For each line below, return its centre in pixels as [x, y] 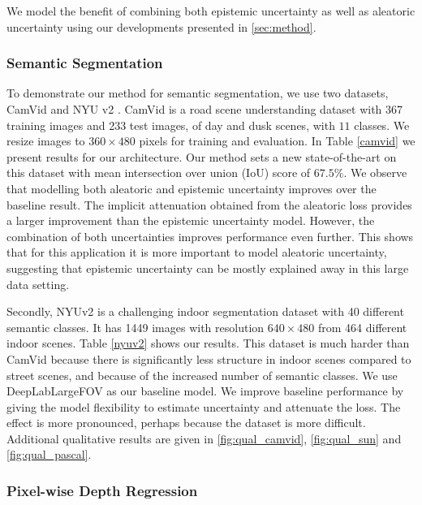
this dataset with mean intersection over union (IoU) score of [159, 173]
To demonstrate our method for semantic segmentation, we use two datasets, [198, 93]
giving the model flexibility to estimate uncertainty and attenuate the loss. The [204, 406]
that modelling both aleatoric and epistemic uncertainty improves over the [192, 188]
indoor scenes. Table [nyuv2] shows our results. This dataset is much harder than [208, 343]
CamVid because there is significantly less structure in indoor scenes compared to [209, 358]
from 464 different [362, 327]
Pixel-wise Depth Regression [102, 490]
